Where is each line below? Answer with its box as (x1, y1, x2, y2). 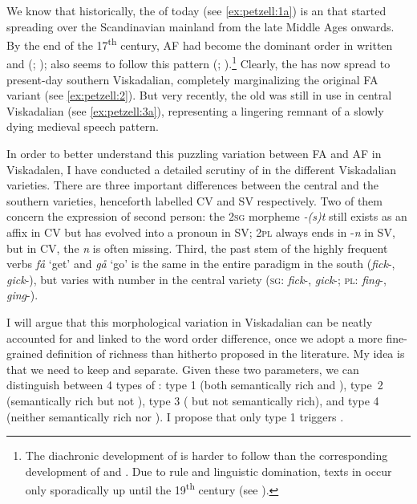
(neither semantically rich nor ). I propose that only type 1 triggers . (6, 408, 344, 425)
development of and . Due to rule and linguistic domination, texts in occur (25, 462, 392, 479)
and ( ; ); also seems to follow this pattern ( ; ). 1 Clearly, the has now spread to (6, 53, 391, 72)
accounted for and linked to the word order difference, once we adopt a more (6, 329, 383, 346)
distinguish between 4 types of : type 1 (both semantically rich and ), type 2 (6, 376, 383, 393)
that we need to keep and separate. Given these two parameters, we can (6, 360, 359, 377)
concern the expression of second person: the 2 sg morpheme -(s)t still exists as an (6, 208, 407, 225)
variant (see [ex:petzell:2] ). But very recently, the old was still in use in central (6, 87, 392, 104)
